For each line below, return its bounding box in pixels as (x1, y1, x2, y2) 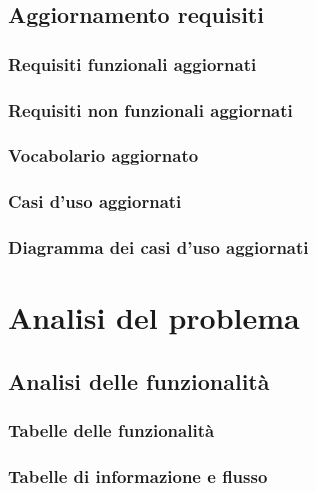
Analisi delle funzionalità (8, 365, 270, 396)
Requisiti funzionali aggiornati (8, 51, 257, 76)
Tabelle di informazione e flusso (8, 463, 268, 488)
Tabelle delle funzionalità (8, 418, 215, 443)
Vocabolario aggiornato (8, 143, 199, 168)
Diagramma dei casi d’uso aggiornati (8, 235, 309, 260)
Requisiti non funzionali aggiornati (8, 97, 293, 122)
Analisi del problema (8, 297, 300, 338)
